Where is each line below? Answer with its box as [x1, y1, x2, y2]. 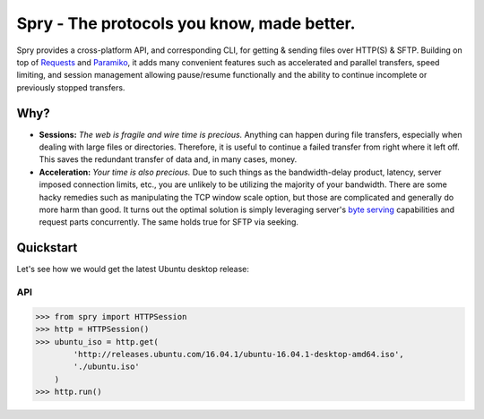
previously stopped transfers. [16, 81, 125, 93]
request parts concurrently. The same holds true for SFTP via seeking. [39, 217, 299, 227]
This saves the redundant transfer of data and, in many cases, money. [39, 154, 298, 165]
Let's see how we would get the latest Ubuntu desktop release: [16, 264, 250, 275]
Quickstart [16, 240, 78, 255]
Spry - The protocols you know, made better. [16, 13, 356, 33]
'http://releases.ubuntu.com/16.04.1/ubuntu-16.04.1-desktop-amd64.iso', [73, 349, 405, 359]
